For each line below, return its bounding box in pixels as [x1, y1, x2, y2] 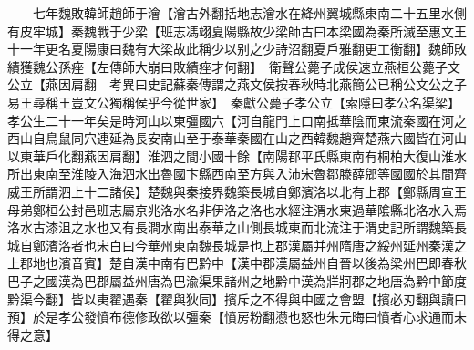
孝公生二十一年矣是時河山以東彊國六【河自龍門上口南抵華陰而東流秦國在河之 [7, 110, 467, 129]
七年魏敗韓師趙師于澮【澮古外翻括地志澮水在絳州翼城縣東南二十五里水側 [32, 4, 467, 22]
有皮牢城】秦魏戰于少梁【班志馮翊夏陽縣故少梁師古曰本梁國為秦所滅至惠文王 [7, 21, 467, 40]
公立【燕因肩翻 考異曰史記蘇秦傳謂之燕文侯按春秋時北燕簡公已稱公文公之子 [7, 75, 467, 94]
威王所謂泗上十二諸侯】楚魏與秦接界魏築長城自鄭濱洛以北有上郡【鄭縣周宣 [7, 181, 454, 201]
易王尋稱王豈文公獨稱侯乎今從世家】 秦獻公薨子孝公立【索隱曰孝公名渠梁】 [7, 92, 460, 111]
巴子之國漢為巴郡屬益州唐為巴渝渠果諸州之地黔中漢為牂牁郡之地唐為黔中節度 [7, 271, 467, 290]
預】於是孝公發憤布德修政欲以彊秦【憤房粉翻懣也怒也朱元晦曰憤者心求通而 [7, 307, 454, 326]
